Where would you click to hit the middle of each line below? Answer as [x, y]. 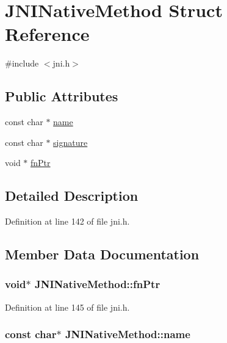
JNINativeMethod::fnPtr [97, 284]
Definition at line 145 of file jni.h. [67, 307]
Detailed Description [72, 196]
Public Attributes [62, 96]
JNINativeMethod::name [128, 334]
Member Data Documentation [102, 254]
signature [70, 142]
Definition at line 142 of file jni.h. [67, 221]
